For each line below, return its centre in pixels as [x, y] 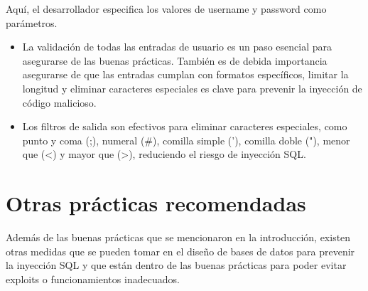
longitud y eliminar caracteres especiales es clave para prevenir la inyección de [192, 88]
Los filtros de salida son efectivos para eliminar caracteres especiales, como [185, 126]
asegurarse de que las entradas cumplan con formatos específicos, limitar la [185, 74]
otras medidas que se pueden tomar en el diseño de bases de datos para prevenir [180, 251]
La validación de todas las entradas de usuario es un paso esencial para [177, 47]
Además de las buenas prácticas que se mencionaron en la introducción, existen [178, 237]
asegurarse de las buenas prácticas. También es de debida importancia [175, 60]
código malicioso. [59, 102]
